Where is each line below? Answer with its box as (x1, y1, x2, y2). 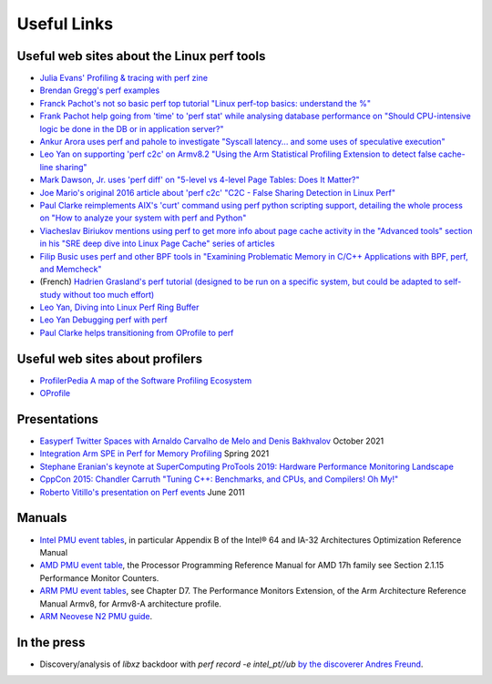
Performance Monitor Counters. (39, 572, 159, 583)
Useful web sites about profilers (16, 351, 203, 366)
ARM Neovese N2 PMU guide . (39, 610, 153, 621)
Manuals (16, 510, 67, 526)
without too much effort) (62, 289, 155, 300)
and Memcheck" (39, 263, 102, 274)
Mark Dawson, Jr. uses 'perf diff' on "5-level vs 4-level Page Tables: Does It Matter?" (39, 174, 360, 186)
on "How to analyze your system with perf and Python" (39, 212, 247, 223)
